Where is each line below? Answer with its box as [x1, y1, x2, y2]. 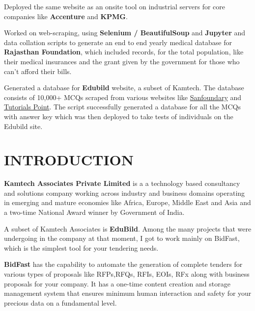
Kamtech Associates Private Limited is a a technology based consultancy [4, 178, 240, 188]
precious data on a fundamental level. [4, 297, 117, 308]
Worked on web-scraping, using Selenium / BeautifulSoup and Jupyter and [4, 27, 246, 38]
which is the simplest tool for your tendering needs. [4, 242, 159, 253]
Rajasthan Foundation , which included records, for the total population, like [4, 47, 244, 57]
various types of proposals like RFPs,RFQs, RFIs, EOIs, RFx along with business [4, 269, 250, 279]
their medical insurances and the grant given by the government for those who [4, 56, 240, 66]
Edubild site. [4, 121, 43, 131]
